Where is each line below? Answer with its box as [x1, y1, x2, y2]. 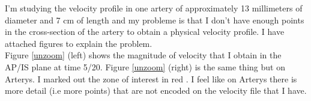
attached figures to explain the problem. [5, 37, 152, 49]
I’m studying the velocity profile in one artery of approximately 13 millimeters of [5, 2, 303, 14]
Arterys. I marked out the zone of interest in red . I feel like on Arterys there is [5, 72, 297, 85]
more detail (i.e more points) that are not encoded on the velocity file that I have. [5, 84, 307, 97]
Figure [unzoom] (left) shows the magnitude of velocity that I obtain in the [5, 49, 282, 61]
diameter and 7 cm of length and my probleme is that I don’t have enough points [5, 13, 304, 26]
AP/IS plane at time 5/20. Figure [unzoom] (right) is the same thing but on [5, 60, 285, 73]
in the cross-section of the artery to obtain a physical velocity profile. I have [5, 25, 285, 38]
